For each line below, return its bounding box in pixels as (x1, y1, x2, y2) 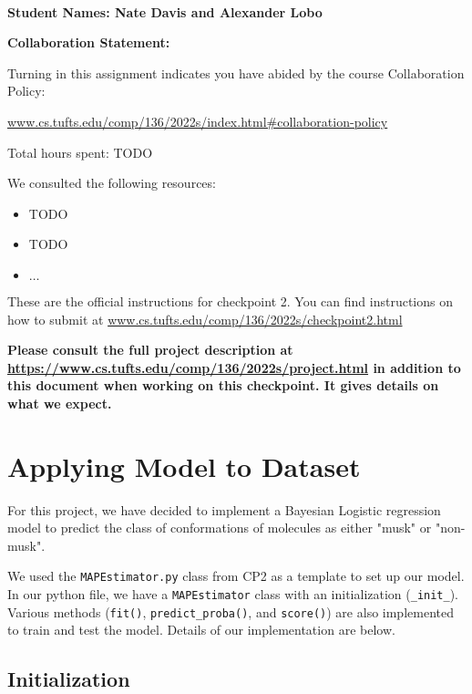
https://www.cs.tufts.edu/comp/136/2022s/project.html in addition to (7, 357, 461, 377)
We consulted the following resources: (7, 173, 216, 192)
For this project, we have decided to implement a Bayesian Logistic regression (7, 500, 441, 519)
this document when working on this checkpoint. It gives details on (7, 376, 439, 395)
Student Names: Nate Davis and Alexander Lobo (7, 2, 323, 21)
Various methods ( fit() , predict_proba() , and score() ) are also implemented (7, 602, 454, 621)
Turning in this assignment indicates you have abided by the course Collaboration (7, 63, 465, 82)
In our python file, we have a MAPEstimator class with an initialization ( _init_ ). (7, 585, 459, 604)
